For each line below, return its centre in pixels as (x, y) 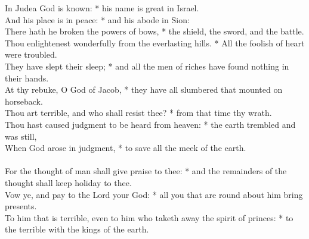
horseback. (24, 101)
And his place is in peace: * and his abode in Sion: (97, 19)
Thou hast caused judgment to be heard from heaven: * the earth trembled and (150, 124)
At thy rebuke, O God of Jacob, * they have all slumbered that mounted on (144, 89)
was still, (21, 136)
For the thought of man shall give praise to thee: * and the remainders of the (146, 171)
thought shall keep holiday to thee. (68, 182)
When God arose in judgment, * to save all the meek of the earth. (126, 148)
